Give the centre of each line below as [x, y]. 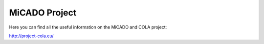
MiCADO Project [43, 13]
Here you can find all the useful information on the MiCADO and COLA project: [88, 27]
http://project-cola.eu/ [31, 36]
